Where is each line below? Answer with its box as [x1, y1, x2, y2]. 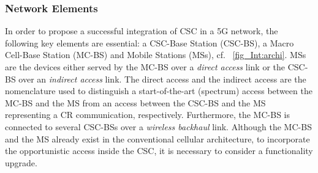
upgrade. [5, 156, 37, 169]
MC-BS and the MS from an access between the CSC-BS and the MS [5, 96, 266, 109]
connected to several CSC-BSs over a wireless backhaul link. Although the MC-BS [5, 120, 312, 133]
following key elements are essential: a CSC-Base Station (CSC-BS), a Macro [5, 36, 294, 49]
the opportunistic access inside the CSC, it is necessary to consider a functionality [5, 144, 313, 157]
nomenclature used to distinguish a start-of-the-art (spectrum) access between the [5, 84, 312, 97]
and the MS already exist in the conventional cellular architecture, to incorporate [5, 132, 310, 145]
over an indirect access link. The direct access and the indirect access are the [18, 72, 306, 85]
